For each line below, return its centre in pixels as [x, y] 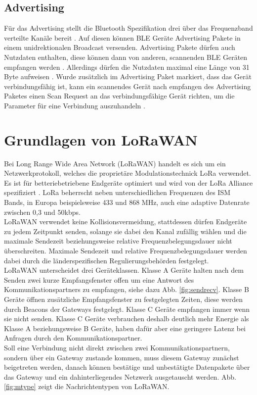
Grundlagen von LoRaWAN [101, 139]
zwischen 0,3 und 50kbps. [42, 212]
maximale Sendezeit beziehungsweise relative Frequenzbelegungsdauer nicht [118, 241]
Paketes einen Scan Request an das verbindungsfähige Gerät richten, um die [119, 96]
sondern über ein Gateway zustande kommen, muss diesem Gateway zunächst [122, 357]
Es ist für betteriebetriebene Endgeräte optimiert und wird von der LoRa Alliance [128, 182]
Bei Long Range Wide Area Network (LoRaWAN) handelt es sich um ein [115, 163]
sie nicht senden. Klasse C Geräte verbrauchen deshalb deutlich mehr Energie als [127, 319]
